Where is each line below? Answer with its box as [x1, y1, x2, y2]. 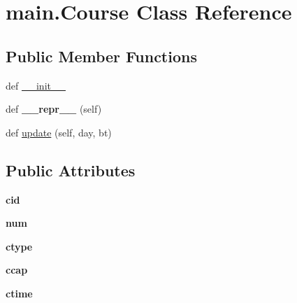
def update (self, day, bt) [6, 125, 112, 139]
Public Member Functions [6, 45, 197, 66]
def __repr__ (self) [6, 101, 102, 116]
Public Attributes [6, 159, 136, 181]
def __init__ [6, 78, 66, 92]
